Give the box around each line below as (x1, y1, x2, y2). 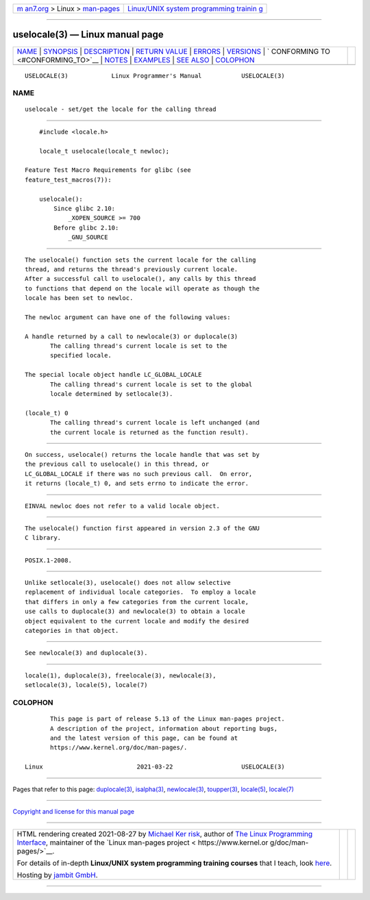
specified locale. (50, 351, 112, 360)
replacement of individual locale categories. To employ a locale (25, 588, 256, 596)
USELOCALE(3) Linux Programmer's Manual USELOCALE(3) (25, 72, 285, 79)
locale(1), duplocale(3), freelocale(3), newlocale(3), (25, 671, 217, 679)
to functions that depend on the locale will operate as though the (25, 284, 260, 292)
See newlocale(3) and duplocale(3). (25, 649, 148, 657)
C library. (25, 534, 62, 542)
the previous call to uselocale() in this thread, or (25, 460, 209, 468)
